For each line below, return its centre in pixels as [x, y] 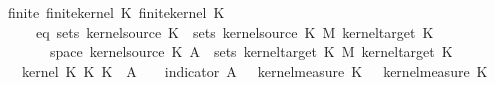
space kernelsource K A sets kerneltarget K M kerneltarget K [251, 51]
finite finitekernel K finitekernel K [116, 12]
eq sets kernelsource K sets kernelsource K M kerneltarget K [234, 31]
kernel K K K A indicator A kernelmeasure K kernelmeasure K [254, 70]
